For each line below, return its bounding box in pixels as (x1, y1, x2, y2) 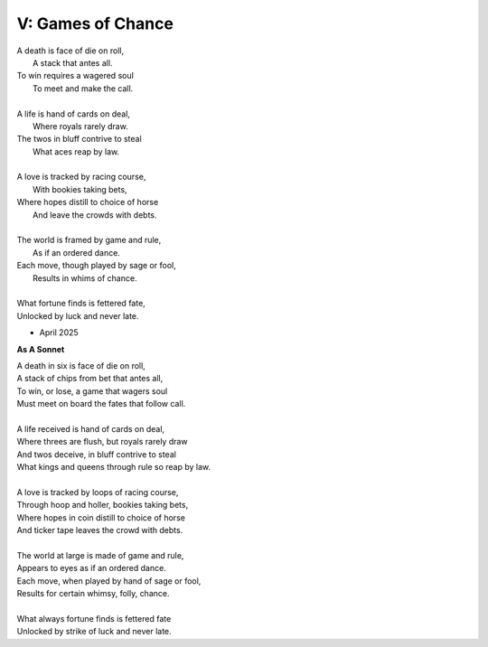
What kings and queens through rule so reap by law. (16, 462, 211, 473)
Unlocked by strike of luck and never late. (16, 626, 172, 637)
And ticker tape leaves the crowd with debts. (16, 525, 183, 535)
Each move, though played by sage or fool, (16, 260, 176, 271)
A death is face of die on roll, (16, 45, 125, 56)
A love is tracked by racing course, (16, 172, 146, 183)
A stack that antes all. (33, 57, 113, 68)
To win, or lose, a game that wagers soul (16, 385, 168, 397)
